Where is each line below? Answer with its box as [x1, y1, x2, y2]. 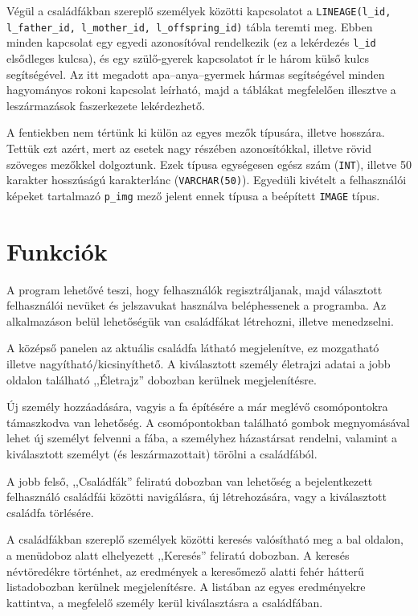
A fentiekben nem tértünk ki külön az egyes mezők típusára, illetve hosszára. [6, 124, 385, 141]
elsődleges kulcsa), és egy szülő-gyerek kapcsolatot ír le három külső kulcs [6, 49, 370, 66]
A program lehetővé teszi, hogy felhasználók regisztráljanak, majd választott [6, 281, 383, 298]
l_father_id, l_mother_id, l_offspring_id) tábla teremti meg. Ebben [6, 18, 373, 35]
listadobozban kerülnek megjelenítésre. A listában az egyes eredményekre [6, 578, 366, 595]
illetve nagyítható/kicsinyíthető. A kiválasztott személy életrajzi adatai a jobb [6, 355, 391, 372]
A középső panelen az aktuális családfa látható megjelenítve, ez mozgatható [6, 339, 379, 356]
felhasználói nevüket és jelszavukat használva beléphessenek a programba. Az [6, 297, 387, 314]
